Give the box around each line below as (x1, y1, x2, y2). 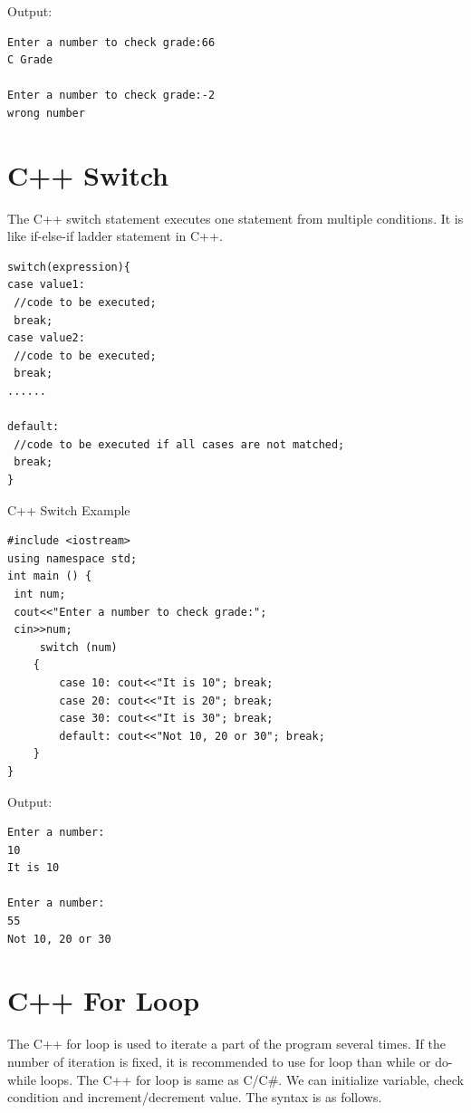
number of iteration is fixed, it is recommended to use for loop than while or (7, 1051, 431, 1070)
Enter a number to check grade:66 (7, 35, 216, 49)
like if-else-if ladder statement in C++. (7, 226, 223, 245)
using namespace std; (7, 552, 138, 565)
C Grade (7, 53, 53, 67)
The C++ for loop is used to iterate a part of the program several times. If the (7, 1034, 446, 1053)
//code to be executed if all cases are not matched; (14, 437, 345, 451)
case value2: (7, 331, 85, 345)
